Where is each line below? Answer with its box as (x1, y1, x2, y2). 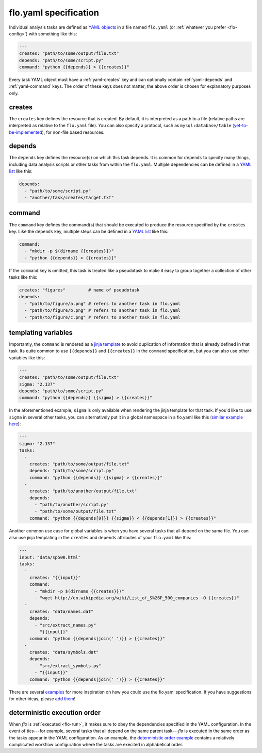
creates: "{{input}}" (29, 575, 81, 580)
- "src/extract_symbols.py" (34, 663, 101, 669)
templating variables (9, 328, 73, 336)
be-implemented (9, 129, 42, 135)
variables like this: (9, 354, 45, 361)
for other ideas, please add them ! (9, 696, 76, 702)
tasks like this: (9, 274, 37, 280)
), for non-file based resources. (42, 129, 105, 135)
